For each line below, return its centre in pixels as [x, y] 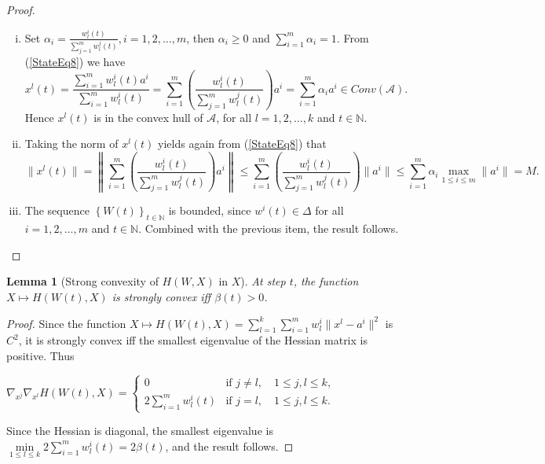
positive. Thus [40, 355]
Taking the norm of [71, 144]
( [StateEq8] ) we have [75, 62]
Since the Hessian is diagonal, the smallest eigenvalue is [140, 430]
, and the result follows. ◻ [229, 446]
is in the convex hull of [148, 117]
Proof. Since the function [66, 323]
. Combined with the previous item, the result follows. [269, 228]
